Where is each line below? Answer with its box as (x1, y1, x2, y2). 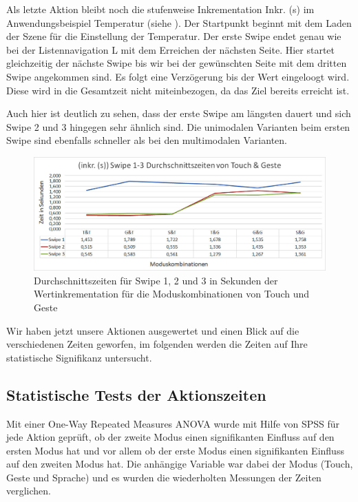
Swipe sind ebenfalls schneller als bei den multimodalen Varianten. (6, 133, 287, 147)
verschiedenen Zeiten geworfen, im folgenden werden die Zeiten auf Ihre (6, 337, 308, 351)
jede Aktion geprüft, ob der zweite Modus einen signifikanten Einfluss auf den (6, 430, 335, 444)
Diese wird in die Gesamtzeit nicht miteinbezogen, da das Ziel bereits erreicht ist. (6, 83, 350, 97)
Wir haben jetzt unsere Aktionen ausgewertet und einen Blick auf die (6, 323, 299, 337)
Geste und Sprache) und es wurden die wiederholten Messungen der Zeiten (6, 470, 322, 484)
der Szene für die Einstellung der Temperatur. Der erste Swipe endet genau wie (6, 29, 341, 43)
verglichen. (6, 483, 51, 498)
